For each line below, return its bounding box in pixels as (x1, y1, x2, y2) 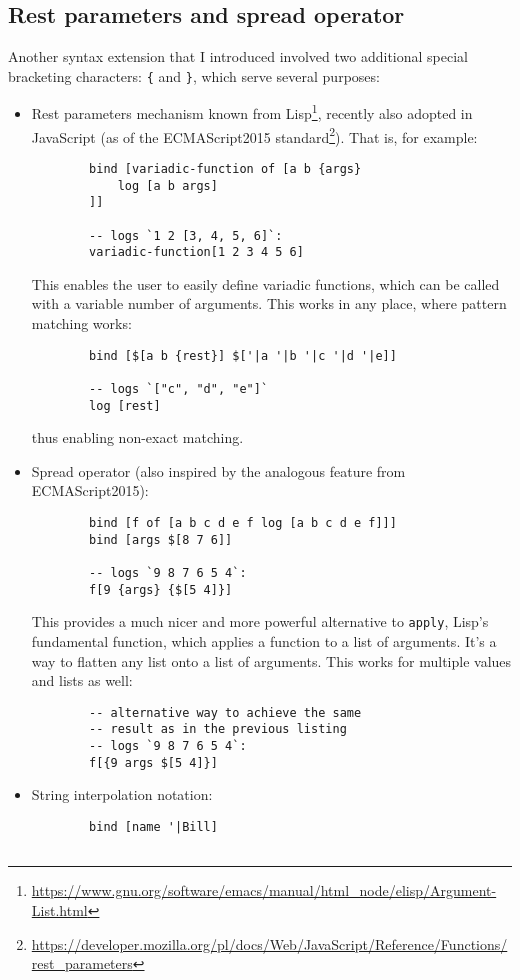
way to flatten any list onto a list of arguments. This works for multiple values (31, 650, 512, 671)
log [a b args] (117, 178, 218, 193)
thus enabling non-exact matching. (31, 427, 244, 448)
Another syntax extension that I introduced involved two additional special (8, 46, 469, 67)
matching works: (31, 313, 132, 334)
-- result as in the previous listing (89, 722, 347, 737)
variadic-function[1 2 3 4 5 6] (89, 245, 304, 260)
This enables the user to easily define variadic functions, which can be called (31, 273, 500, 294)
